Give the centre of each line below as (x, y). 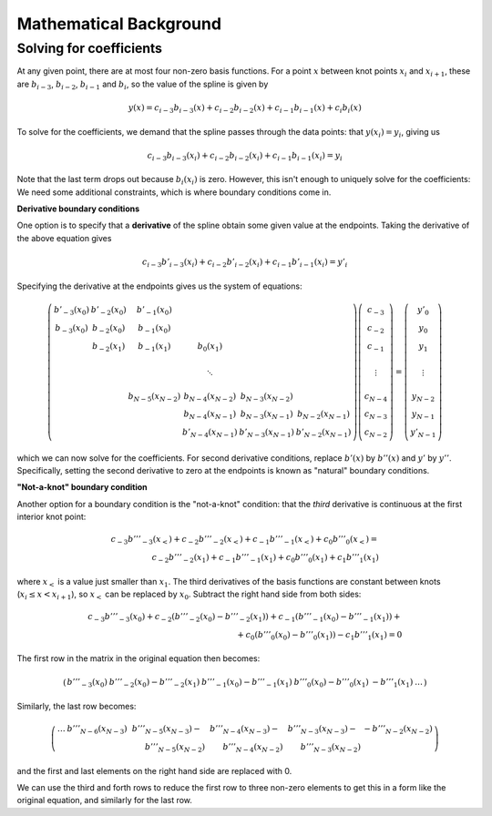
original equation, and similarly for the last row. (105, 801)
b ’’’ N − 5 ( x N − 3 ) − (166, 730)
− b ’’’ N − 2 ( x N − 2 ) (398, 730)
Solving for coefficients (90, 48)
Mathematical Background (119, 24)
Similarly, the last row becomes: (77, 707)
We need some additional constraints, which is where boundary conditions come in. (174, 192)
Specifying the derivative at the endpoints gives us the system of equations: (159, 286)
